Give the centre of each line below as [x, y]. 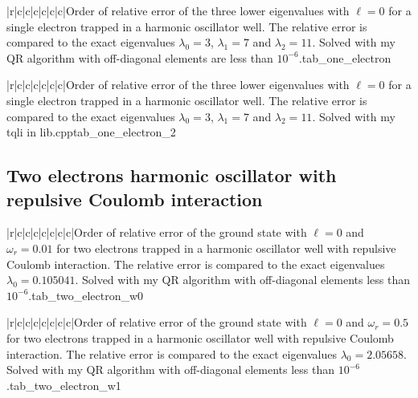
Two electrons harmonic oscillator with [172, 175]
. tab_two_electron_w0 [86, 295]
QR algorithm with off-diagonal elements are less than [140, 57]
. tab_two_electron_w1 [64, 385]
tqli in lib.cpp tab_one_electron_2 [91, 132]
